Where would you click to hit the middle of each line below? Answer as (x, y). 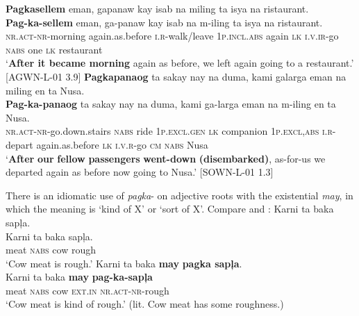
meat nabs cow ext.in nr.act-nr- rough (87, 290)
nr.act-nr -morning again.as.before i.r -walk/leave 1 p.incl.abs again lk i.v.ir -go (172, 36)
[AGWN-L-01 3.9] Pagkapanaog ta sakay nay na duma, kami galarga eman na (176, 76)
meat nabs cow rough (51, 250)
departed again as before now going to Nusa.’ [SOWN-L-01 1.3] (140, 172)
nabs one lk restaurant (54, 49)
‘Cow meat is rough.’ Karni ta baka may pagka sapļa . (124, 263)
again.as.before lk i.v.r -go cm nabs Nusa (122, 144)
